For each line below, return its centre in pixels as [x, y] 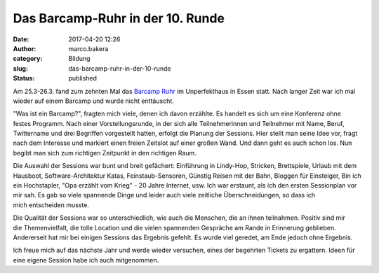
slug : [20, 68]
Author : [25, 48]
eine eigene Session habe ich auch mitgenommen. [86, 260]
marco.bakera [88, 48]
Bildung [79, 59]
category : [28, 59]
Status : [24, 78]
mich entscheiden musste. [51, 205]
